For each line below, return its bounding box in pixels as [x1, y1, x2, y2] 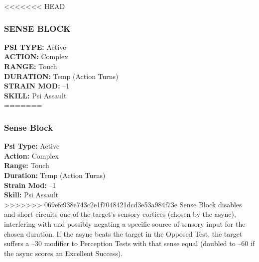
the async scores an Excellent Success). [4, 248, 123, 258]
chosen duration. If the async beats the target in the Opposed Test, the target [4, 228, 243, 239]
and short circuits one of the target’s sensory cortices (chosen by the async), [4, 209, 236, 219]
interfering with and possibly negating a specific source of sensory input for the [4, 218, 246, 229]
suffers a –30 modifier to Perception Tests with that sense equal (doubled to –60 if [4, 238, 255, 249]
